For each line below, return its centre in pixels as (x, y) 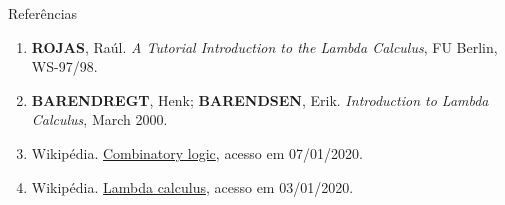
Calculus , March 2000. (99, 119)
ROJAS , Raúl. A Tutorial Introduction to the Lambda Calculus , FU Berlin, (264, 46)
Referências (43, 13)
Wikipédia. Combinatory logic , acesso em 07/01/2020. (197, 152)
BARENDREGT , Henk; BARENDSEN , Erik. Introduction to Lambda (260, 99)
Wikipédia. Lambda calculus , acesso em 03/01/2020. (192, 186)
